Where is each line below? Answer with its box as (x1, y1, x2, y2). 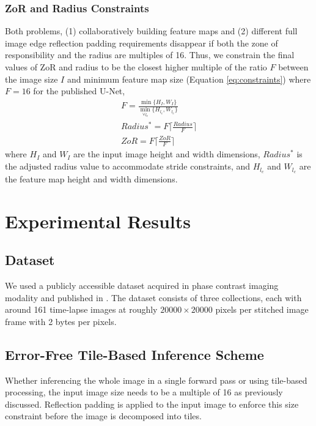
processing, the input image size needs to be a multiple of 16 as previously (5, 386, 283, 398)
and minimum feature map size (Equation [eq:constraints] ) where (67, 72, 311, 85)
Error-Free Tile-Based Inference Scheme (5, 345, 264, 364)
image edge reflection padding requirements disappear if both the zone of (5, 36, 278, 49)
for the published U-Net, (33, 84, 125, 97)
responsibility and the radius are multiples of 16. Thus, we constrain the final (5, 48, 295, 61)
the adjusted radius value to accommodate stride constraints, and (5, 160, 251, 173)
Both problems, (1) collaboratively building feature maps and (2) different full (5, 24, 298, 37)
